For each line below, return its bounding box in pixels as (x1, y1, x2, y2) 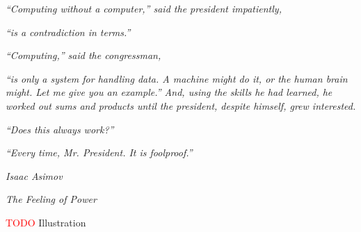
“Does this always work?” (6, 122, 114, 136)
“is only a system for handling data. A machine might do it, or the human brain (6, 71, 348, 85)
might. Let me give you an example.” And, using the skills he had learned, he (6, 85, 332, 99)
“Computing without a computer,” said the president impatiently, (6, 1, 282, 15)
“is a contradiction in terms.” (6, 24, 131, 39)
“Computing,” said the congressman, (6, 48, 161, 63)
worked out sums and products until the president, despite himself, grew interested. (6, 98, 356, 113)
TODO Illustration (6, 215, 86, 229)
